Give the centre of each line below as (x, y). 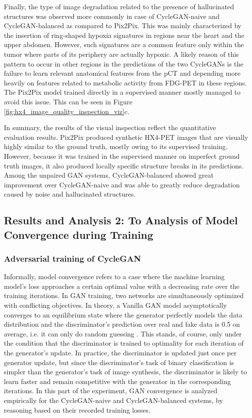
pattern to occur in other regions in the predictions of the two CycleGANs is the (124, 63)
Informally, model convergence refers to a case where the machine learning (114, 276)
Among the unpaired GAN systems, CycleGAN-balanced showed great (109, 175)
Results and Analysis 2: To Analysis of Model (121, 220)
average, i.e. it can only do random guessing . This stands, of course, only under (123, 333)
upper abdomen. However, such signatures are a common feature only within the (124, 44)
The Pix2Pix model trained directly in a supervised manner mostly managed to (122, 92)
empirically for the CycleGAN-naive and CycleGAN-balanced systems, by (114, 400)
